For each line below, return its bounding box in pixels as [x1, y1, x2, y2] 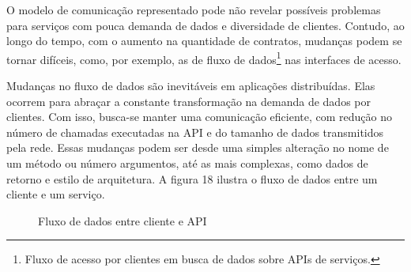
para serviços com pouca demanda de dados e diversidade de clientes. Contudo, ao [6, 17, 405, 33]
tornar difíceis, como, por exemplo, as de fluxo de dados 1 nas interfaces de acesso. [6, 48, 402, 67]
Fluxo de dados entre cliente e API [38, 212, 207, 229]
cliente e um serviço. [6, 186, 105, 202]
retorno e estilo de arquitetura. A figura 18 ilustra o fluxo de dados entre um [6, 170, 378, 187]
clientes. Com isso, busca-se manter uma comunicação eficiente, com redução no [6, 108, 393, 125]
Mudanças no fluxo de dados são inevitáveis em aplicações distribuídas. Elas [6, 77, 375, 94]
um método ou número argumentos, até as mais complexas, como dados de [6, 155, 368, 171]
